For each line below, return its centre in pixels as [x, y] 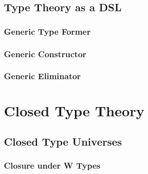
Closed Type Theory [74, 110]
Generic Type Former [47, 31]
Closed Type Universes [63, 141]
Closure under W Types [52, 165]
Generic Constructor [45, 54]
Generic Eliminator [42, 76]
